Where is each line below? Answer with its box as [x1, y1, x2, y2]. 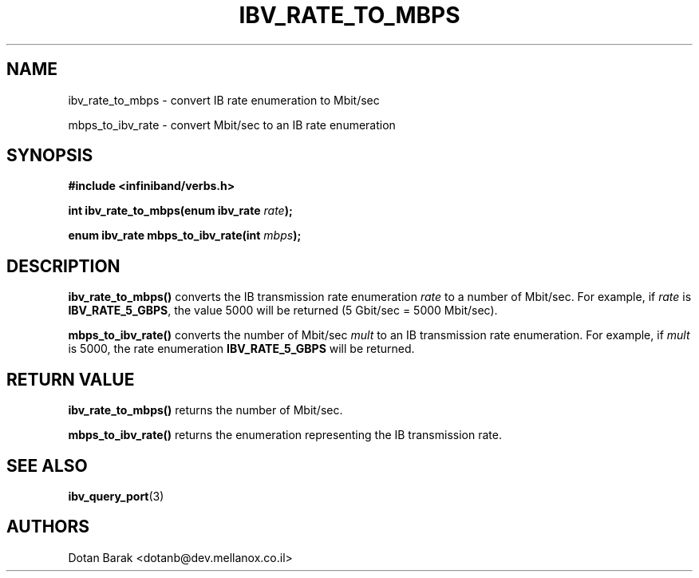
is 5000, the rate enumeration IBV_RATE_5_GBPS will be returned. [68, 342, 415, 356]
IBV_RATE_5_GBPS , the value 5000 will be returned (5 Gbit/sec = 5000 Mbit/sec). [68, 303, 498, 318]
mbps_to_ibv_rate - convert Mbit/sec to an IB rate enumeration [68, 117, 396, 132]
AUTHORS [6, 517, 90, 537]
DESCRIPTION [6, 255, 120, 276]
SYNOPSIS [6, 145, 93, 166]
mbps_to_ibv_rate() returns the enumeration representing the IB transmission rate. [68, 428, 502, 442]
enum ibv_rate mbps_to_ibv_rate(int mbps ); [68, 228, 302, 243]
